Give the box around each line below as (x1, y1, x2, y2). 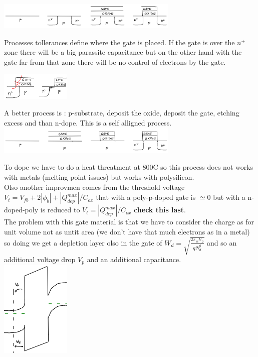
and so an (206, 237, 237, 248)
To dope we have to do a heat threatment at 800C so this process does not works (4, 162, 253, 172)
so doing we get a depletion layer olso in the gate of (4, 237, 162, 248)
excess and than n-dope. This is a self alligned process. (4, 117, 172, 128)
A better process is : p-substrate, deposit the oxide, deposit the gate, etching (4, 107, 239, 118)
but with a (213, 192, 245, 202)
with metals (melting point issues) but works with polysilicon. (4, 172, 194, 182)
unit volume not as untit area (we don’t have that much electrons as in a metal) (4, 226, 250, 236)
